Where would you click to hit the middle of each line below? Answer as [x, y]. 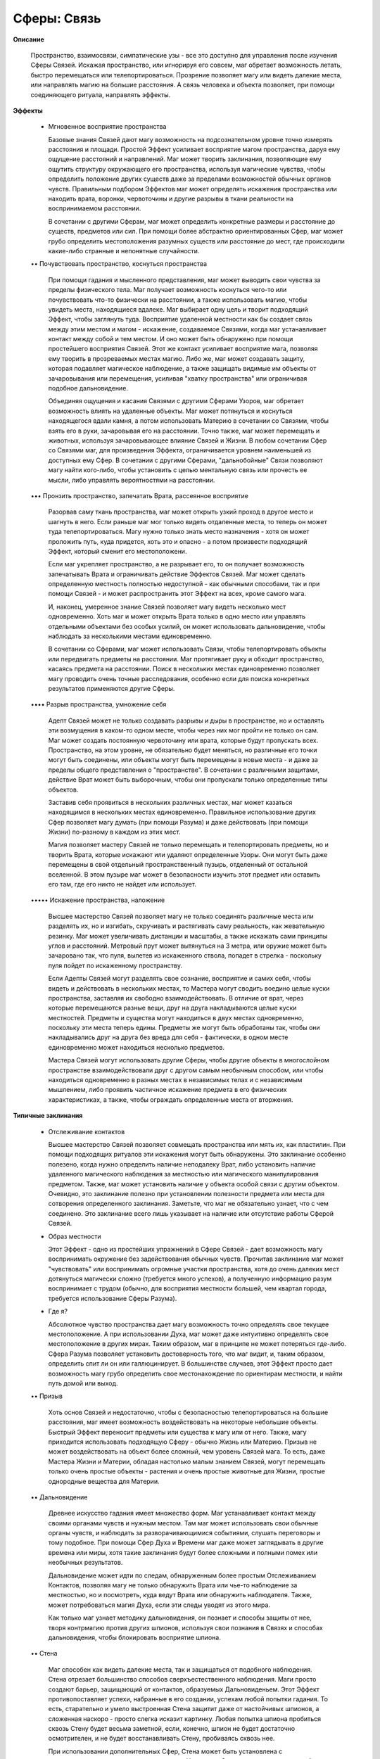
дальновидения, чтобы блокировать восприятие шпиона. [134, 1637]
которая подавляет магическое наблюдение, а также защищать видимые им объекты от [182, 369]
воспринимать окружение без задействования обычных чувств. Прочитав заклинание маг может [196, 1259]
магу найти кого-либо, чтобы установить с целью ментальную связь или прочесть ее [178, 470]
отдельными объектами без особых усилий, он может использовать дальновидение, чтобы [187, 626]
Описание [29, 39]
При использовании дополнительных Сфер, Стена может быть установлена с [165, 1751]
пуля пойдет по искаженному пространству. [115, 965]
